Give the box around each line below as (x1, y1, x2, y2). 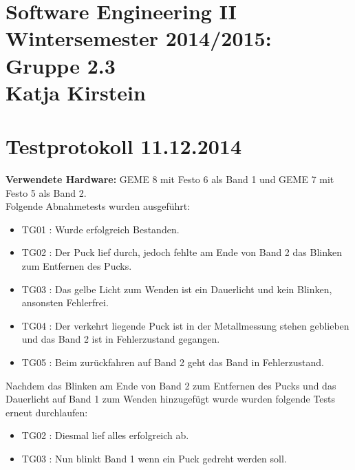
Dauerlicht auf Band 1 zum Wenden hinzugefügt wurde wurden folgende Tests (6, 392, 336, 406)
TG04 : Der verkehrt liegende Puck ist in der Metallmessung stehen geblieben (21, 318, 349, 332)
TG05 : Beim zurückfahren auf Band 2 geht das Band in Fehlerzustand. (21, 355, 324, 369)
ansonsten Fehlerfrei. (21, 295, 109, 310)
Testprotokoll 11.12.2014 (6, 132, 242, 160)
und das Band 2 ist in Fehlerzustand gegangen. (21, 332, 220, 346)
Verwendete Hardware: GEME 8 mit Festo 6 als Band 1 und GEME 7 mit (6, 172, 334, 186)
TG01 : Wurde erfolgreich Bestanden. (21, 222, 180, 236)
